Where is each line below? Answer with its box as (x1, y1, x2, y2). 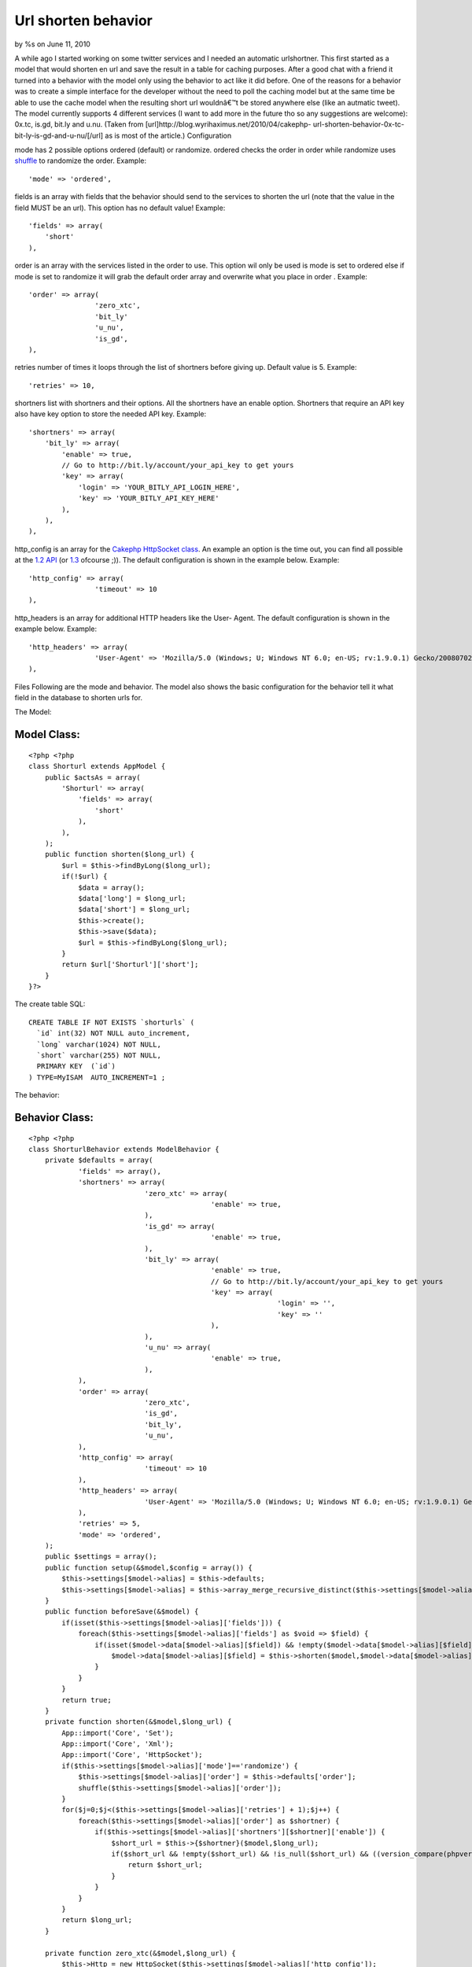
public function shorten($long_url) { (44, 850, 195, 859)
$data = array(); (78, 883, 146, 892)
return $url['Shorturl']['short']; (61, 960, 199, 969)
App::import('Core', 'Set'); (61, 1728, 175, 1737)
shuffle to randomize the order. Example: (14, 156, 147, 165)
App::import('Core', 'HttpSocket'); (61, 1751, 204, 1759)
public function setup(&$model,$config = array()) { (44, 1563, 253, 1572)
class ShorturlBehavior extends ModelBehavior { (28, 1145, 219, 1153)
